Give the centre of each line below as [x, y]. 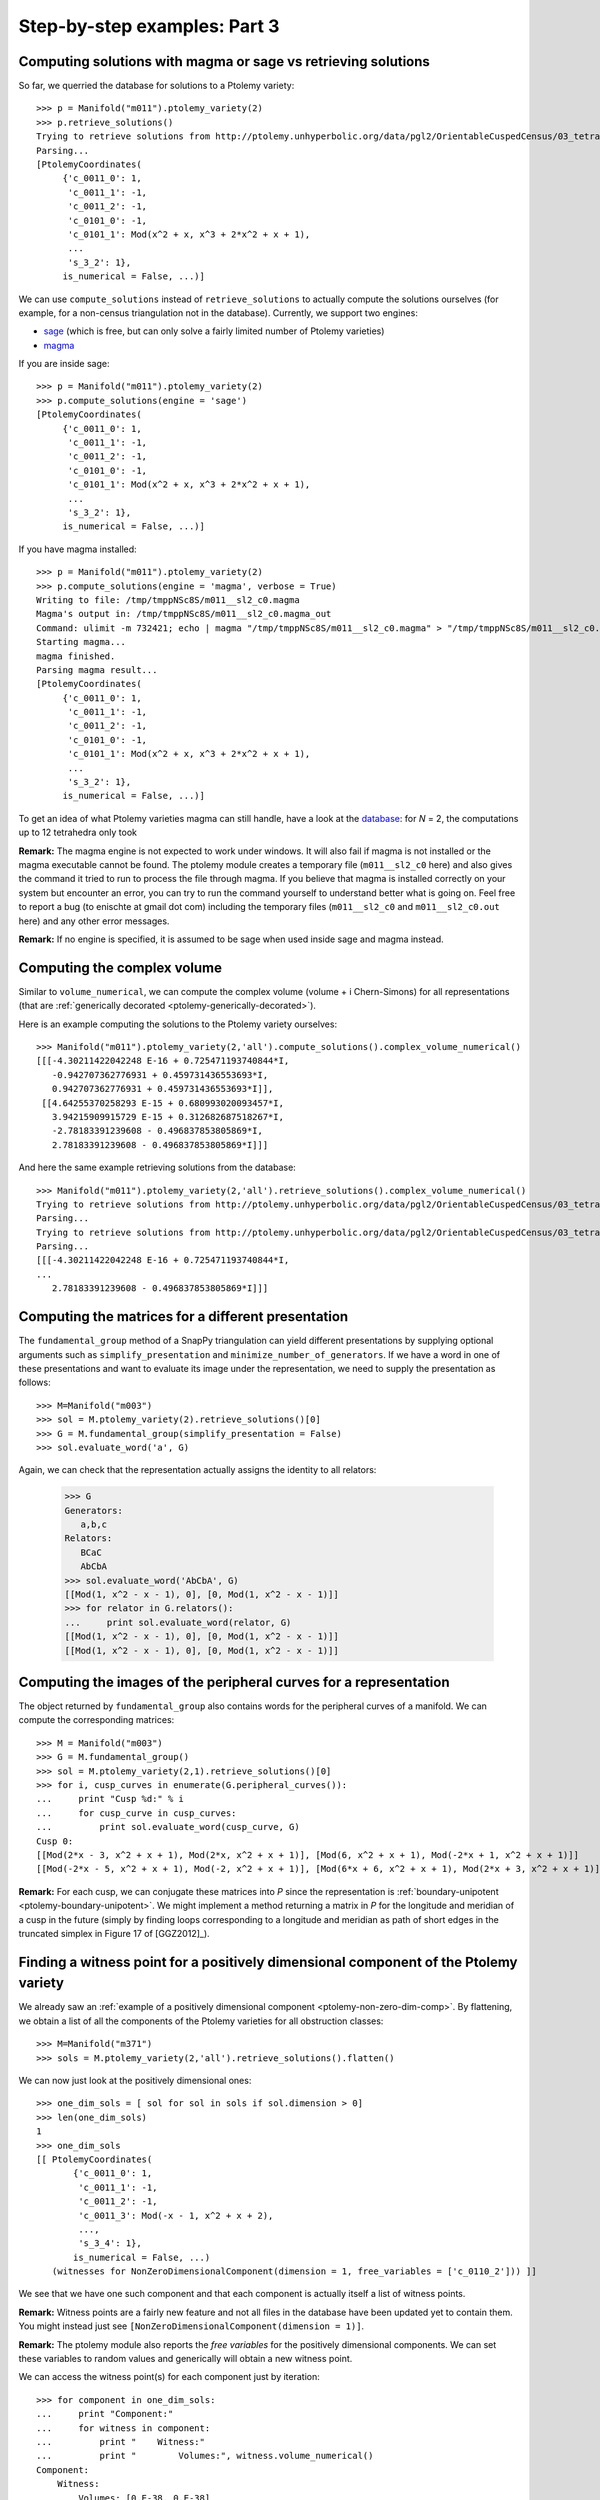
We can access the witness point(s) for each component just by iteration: [169, 2377]
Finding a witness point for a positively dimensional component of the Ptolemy [268, 1961]
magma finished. [76, 656]
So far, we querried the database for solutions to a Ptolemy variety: [156, 86]
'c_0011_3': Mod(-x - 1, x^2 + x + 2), [176, 2215]
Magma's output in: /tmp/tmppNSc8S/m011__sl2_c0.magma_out [184, 614]
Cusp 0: [55, 1841]
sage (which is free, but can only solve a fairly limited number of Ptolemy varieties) [214, 331]
